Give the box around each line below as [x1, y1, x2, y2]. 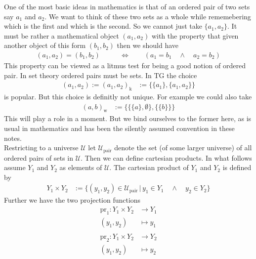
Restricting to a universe [4, 142, 79, 153]
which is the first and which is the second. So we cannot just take [4, 21, 202, 31]
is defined [222, 162, 252, 173]
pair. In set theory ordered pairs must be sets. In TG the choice [4, 70, 197, 80]
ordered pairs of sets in [4, 152, 73, 163]
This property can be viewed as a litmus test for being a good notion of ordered [4, 60, 246, 70]
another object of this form [4, 40, 86, 50]
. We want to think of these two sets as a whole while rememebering [44, 11, 251, 21]
